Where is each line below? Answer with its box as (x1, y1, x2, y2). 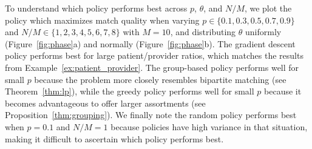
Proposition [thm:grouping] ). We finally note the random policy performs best (5, 108, 297, 121)
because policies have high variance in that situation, (110, 120, 308, 133)
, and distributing (170, 25, 236, 38)
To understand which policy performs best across (5, 2, 188, 14)
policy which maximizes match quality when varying (5, 13, 200, 26)
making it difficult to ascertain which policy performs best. (5, 132, 224, 145)
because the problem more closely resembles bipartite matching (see (34, 73, 287, 85)
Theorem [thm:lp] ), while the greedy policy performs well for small (5, 85, 254, 98)
